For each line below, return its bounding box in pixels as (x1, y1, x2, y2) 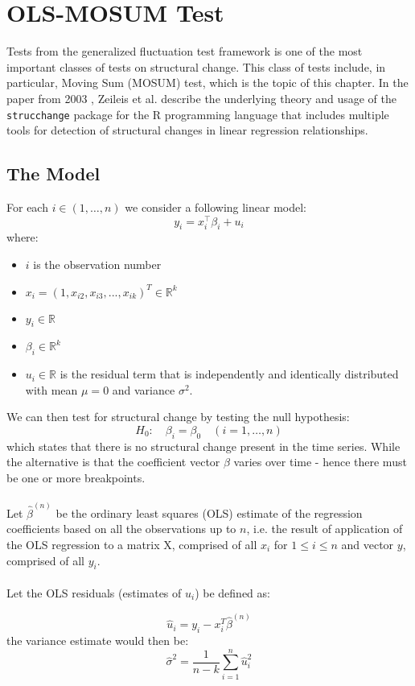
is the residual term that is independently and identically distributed (60, 366, 399, 382)
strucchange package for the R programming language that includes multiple (6, 105, 389, 122)
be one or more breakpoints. (6, 469, 146, 486)
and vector (341, 536, 394, 552)
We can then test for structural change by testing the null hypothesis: (6, 408, 350, 425)
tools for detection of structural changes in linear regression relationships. (6, 122, 368, 138)
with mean (25, 381, 78, 398)
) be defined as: (195, 584, 270, 601)
